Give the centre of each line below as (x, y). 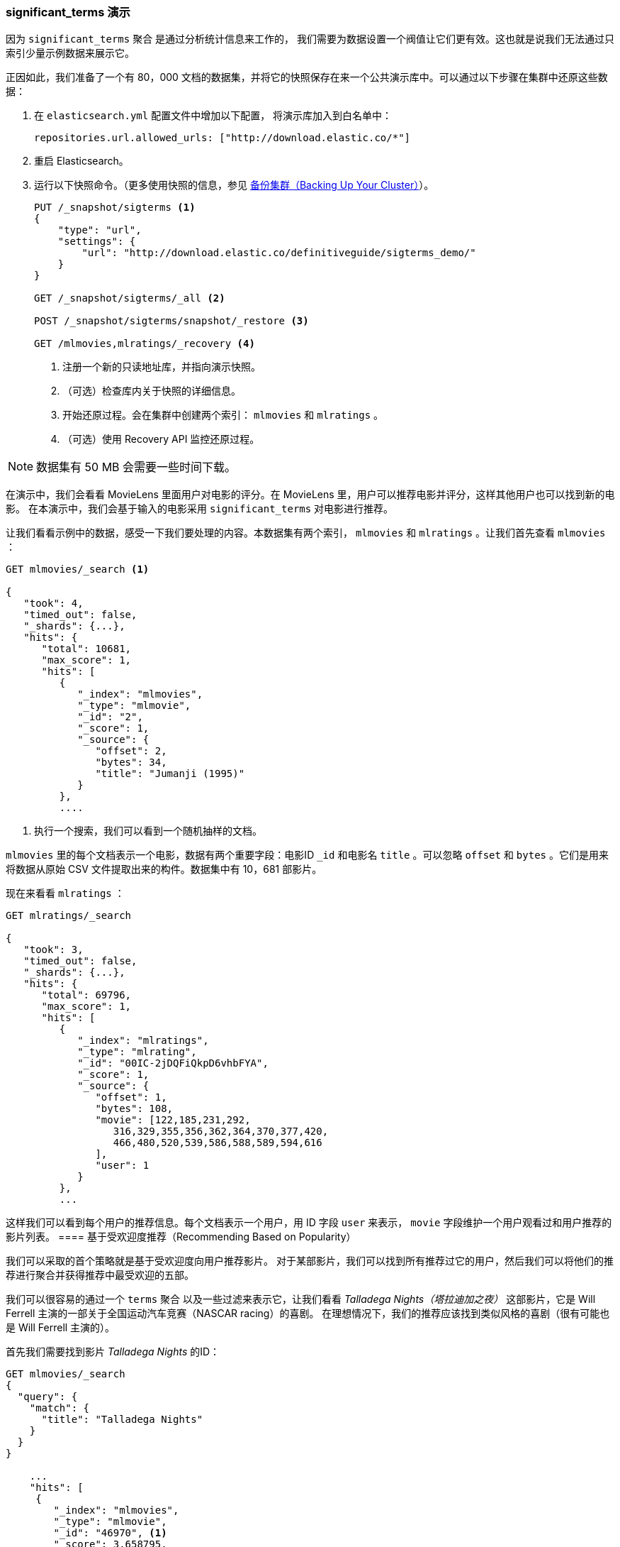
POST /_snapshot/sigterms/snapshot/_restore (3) (171, 321)
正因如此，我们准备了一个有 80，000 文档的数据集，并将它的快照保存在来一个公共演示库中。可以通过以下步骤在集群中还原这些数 (307, 77)
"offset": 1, (131, 1097)
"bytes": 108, (134, 1109)
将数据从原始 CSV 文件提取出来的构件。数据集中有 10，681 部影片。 (164, 869)
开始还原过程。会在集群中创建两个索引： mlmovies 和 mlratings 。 (223, 415)
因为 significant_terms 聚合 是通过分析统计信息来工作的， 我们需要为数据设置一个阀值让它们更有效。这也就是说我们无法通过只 (310, 39)
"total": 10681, (86, 649)
